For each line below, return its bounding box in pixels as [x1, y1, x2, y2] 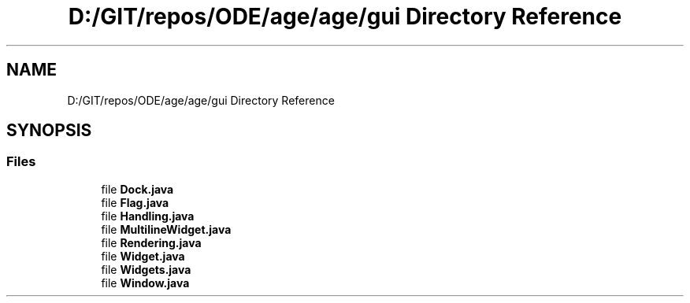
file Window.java [101, 275, 190, 290]
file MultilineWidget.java [101, 222, 232, 236]
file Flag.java [101, 195, 169, 209]
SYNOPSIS [6, 120, 92, 141]
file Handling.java [101, 209, 195, 223]
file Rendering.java [101, 235, 202, 249]
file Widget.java [101, 249, 185, 263]
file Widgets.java [101, 262, 191, 276]
